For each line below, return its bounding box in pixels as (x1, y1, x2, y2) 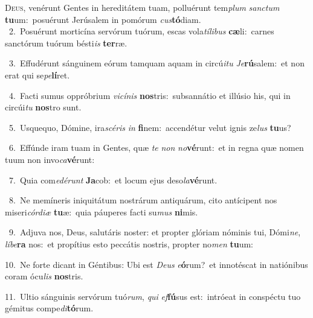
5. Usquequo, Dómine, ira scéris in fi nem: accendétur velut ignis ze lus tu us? (8, 121, 291, 133)
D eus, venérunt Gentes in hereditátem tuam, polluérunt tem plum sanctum (5, 1, 280, 13)
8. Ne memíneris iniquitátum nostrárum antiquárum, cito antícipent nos (8, 194, 277, 206)
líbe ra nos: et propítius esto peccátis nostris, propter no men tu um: (5, 237, 253, 250)
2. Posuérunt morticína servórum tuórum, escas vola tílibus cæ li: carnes (8, 25, 274, 37)
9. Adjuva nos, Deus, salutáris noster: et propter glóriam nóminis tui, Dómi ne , (8, 226, 301, 238)
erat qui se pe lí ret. (5, 68, 70, 81)
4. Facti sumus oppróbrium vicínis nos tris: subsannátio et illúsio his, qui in (8, 89, 291, 101)
